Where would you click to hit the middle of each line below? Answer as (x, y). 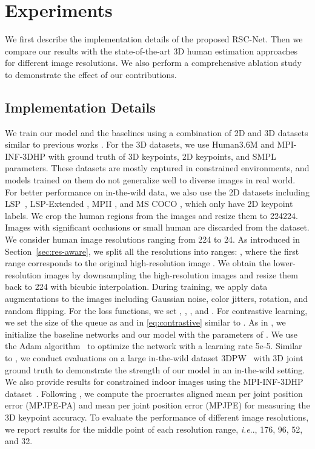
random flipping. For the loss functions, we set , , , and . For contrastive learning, (156, 310)
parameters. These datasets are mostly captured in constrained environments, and (157, 168)
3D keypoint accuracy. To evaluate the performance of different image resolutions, (157, 417)
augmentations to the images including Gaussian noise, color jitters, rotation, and (157, 299)
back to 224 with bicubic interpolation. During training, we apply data (136, 287)
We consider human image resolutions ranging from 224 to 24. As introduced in (153, 239)
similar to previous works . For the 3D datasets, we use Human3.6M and (140, 144)
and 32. (19, 441)
